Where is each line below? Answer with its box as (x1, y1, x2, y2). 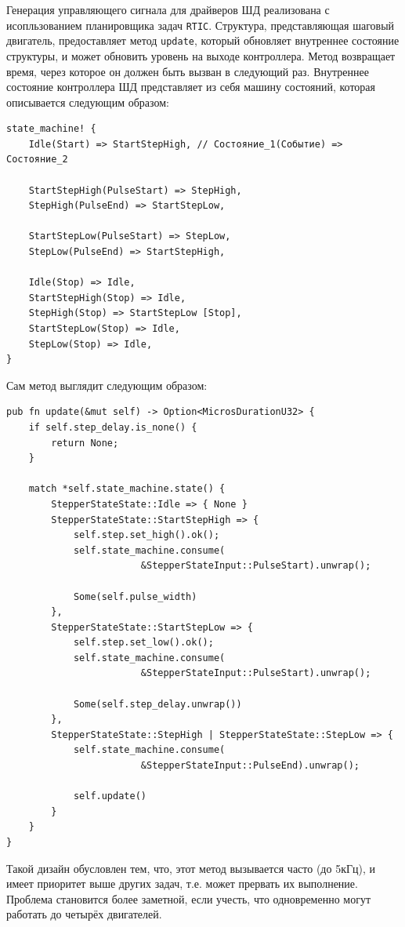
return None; (51, 437, 119, 449)
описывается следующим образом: (6, 93, 169, 110)
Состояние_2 (6, 154, 68, 165)
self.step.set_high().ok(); (73, 529, 220, 541)
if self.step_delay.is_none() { (28, 421, 197, 433)
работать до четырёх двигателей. (6, 906, 162, 922)
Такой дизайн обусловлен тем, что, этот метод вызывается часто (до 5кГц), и (6, 860, 376, 876)
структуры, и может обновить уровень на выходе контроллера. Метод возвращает (6, 47, 396, 64)
